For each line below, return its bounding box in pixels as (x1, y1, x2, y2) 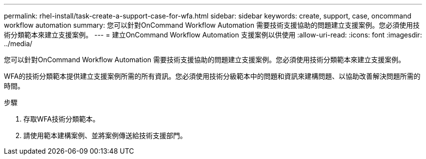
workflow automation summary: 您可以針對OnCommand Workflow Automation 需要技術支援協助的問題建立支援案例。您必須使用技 (4, 21, 420, 29)
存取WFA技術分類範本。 (23, 115, 100, 123)
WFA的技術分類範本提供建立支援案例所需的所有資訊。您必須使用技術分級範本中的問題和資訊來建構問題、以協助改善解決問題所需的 (4, 72, 421, 80)
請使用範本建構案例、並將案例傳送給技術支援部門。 (23, 131, 187, 140)
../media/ (4, 39, 33, 48)
